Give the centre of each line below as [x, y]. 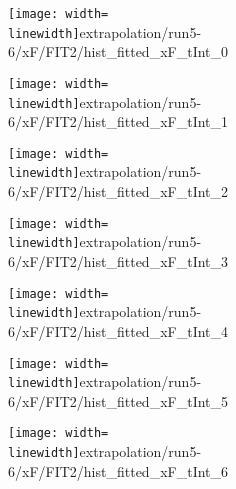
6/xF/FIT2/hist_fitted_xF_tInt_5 [118, 400]
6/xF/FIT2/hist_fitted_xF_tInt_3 [118, 261]
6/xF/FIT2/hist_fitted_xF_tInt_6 [118, 470]
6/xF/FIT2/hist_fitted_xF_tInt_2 [118, 191]
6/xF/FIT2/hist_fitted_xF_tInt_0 [118, 51]
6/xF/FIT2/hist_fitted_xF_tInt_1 [118, 121]
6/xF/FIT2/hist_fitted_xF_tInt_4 [118, 330]
